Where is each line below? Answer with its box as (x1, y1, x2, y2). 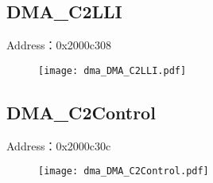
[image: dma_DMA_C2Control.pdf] (38, 165, 209, 177)
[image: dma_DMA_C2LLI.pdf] (38, 64, 187, 76)
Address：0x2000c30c (6, 137, 111, 154)
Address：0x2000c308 (6, 37, 112, 53)
